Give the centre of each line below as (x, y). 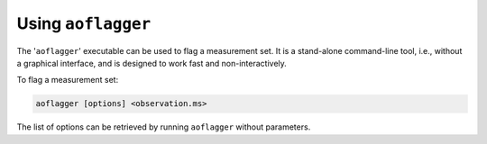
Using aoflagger (84, 23)
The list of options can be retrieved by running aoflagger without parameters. (164, 127)
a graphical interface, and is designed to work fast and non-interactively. (152, 63)
